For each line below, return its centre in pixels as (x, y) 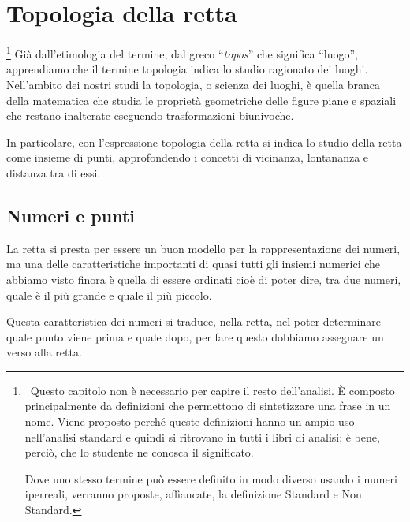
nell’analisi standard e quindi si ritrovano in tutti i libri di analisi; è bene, (202, 436)
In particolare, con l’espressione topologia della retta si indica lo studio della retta (204, 142)
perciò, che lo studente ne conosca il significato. (139, 452)
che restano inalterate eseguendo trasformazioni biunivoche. (150, 116)
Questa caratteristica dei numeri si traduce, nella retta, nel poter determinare (194, 321)
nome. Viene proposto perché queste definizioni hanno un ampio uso (190, 421)
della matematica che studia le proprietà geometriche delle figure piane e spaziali (201, 100)
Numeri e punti (71, 215)
